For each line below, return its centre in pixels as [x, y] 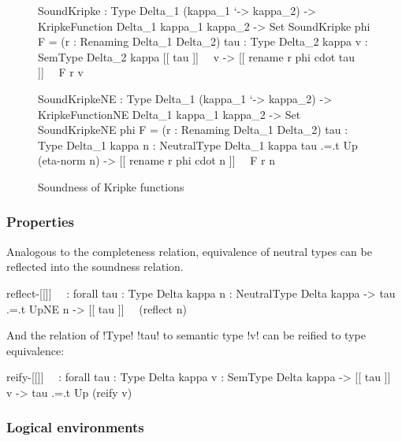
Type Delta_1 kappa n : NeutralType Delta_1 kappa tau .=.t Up [198, 145]
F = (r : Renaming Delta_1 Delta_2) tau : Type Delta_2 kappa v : [203, 41]
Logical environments [75, 427]
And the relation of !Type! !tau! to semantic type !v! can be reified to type [186, 335]
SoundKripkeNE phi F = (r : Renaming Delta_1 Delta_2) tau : [193, 130]
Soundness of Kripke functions [111, 186]
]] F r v [61, 72]
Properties [40, 222]
